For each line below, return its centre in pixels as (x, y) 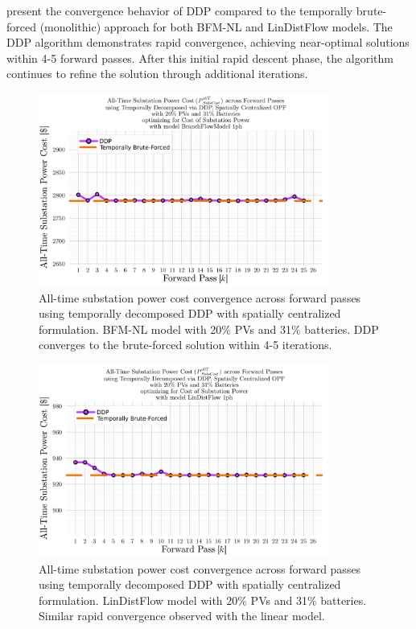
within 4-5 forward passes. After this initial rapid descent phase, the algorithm (200, 58)
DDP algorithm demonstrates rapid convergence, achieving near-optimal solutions (208, 42)
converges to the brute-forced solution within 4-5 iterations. (185, 345)
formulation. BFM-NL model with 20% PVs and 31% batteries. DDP (209, 329)
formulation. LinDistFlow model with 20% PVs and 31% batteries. (203, 600)
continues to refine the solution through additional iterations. (157, 74)
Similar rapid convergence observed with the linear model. (182, 616)
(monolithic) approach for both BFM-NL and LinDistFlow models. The (216, 26)
